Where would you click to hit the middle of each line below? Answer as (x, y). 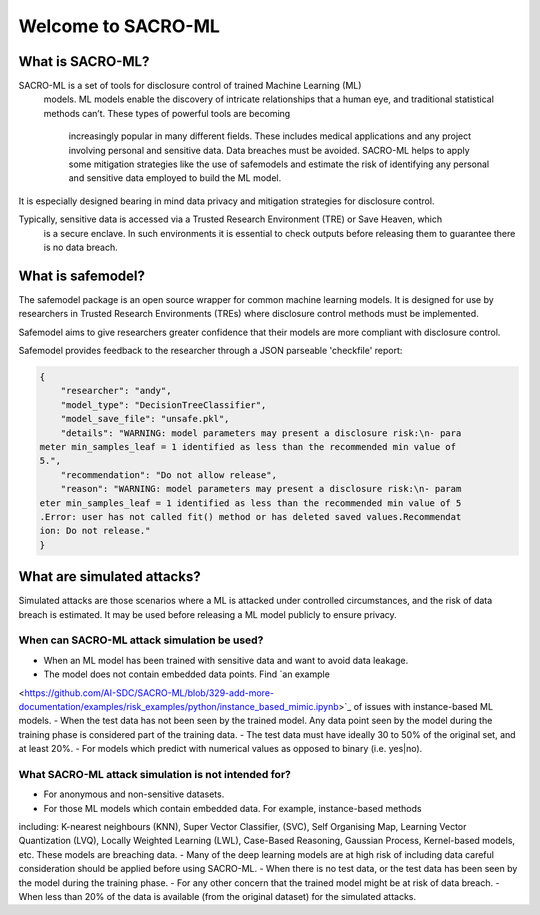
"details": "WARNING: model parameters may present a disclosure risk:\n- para (261, 433)
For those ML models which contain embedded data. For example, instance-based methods (232, 808)
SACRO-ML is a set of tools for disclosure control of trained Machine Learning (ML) (190, 86)
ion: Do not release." (95, 531)
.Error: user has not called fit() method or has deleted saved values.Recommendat (250, 516)
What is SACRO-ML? (84, 61)
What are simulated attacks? (109, 576)
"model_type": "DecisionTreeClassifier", (163, 404)
